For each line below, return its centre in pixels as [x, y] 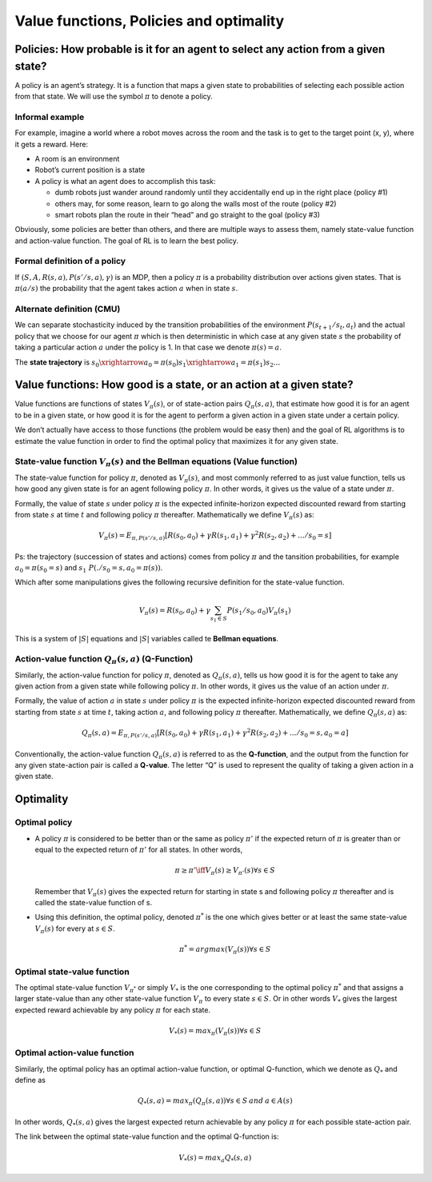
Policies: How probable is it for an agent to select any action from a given [200, 49]
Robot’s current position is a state [90, 170]
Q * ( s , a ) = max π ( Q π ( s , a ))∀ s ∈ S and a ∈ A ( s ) [215, 1102]
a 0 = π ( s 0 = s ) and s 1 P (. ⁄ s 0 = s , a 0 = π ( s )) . [89, 569]
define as [30, 1080]
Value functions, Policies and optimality [150, 21]
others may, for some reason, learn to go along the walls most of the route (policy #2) [196, 203]
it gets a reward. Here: [51, 144]
